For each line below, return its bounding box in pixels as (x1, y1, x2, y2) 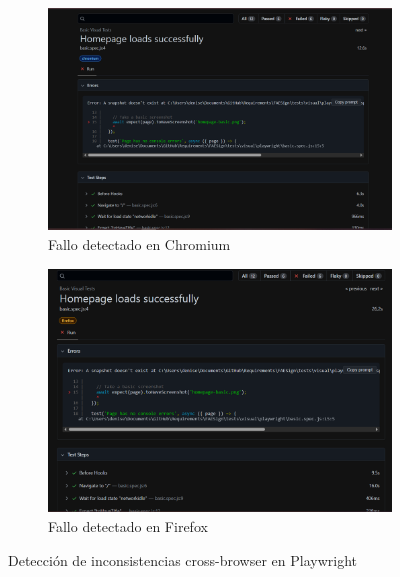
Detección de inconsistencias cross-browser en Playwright (8, 549, 358, 570)
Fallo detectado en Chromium (48, 233, 231, 254)
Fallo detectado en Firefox (48, 516, 208, 537)
